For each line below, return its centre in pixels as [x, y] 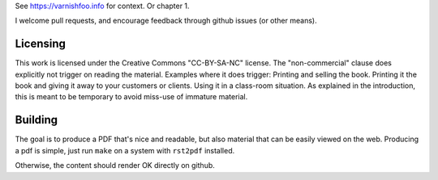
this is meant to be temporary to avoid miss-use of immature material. [131, 97]
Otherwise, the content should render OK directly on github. [115, 165]
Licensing [41, 44]
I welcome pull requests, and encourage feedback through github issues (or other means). [166, 21]
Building [36, 120]
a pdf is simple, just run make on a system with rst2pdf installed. [125, 150]
